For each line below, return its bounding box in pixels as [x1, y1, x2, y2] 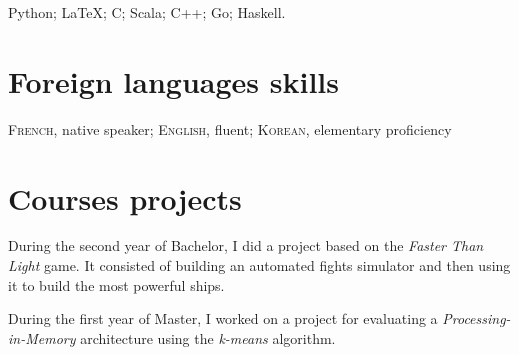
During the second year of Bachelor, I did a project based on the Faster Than [8, 235, 484, 256]
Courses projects [8, 177, 242, 218]
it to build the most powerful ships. [8, 274, 225, 295]
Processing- [442, 308, 511, 329]
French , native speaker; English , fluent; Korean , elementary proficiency [8, 118, 452, 139]
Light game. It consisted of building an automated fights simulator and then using [8, 255, 511, 276]
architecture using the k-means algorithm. [80, 327, 336, 348]
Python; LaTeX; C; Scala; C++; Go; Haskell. [8, 2, 286, 22]
